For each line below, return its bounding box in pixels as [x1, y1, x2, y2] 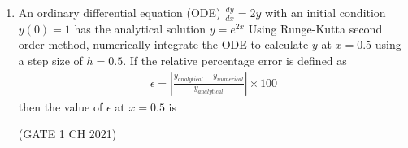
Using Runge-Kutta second [248, 20, 383, 37]
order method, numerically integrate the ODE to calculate [18, 36, 309, 53]
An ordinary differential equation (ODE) [18, 4, 221, 20]
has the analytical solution [74, 20, 206, 37]
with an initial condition [265, 4, 386, 20]
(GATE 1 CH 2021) [18, 125, 117, 142]
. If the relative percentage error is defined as [123, 52, 347, 69]
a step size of [18, 52, 83, 69]
